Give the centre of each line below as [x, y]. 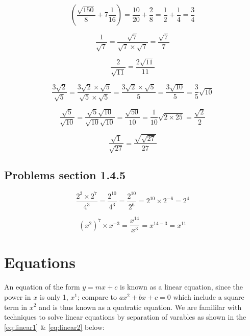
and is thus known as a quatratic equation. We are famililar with [140, 307]
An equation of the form [42, 287]
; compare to [97, 296]
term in [16, 307]
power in [18, 296]
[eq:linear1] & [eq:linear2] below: [54, 327]
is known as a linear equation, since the [181, 287]
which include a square [209, 296]
